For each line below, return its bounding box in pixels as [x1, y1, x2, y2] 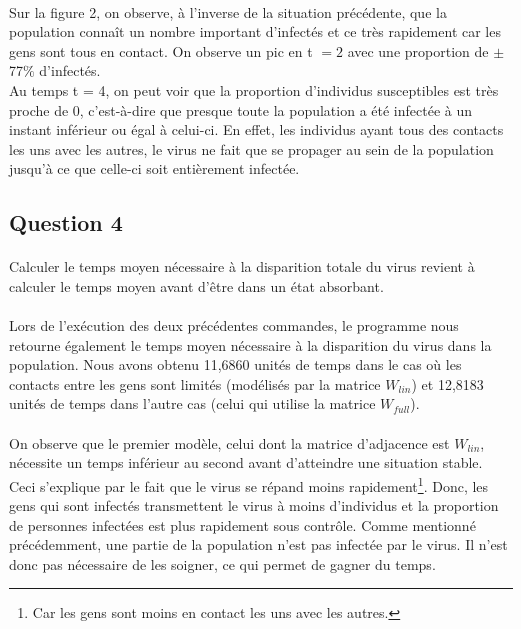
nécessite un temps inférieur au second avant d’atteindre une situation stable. [9, 452, 483, 473]
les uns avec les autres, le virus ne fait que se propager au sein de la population [9, 138, 494, 159]
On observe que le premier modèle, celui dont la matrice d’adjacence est [9, 432, 450, 453]
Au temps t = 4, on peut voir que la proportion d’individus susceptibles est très [9, 79, 499, 100]
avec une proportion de [347, 40, 489, 61]
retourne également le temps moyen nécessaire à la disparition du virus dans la [9, 334, 492, 355]
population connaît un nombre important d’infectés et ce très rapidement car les [9, 21, 501, 42]
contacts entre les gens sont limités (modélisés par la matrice [9, 373, 381, 394]
